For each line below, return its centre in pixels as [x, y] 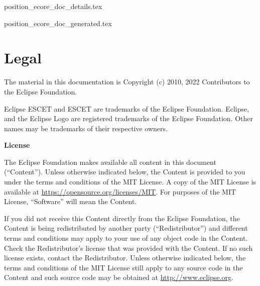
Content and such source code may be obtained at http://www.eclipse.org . [119, 277]
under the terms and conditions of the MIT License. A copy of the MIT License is [130, 182]
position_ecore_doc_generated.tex [58, 23]
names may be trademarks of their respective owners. [86, 128]
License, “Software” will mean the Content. [71, 201]
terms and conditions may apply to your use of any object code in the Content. [126, 238]
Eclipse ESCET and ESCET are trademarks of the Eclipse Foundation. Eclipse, [127, 108]
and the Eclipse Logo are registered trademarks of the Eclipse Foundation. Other [129, 118]
